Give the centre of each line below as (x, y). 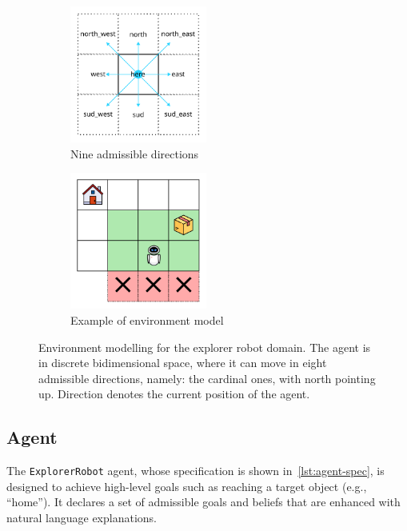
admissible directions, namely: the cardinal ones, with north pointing (207, 378)
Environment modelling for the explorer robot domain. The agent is (205, 347)
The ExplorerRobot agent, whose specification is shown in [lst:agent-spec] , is (196, 471)
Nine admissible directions (135, 153)
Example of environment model (147, 319)
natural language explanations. (82, 517)
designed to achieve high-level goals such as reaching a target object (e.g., (187, 486)
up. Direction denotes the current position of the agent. (174, 394)
